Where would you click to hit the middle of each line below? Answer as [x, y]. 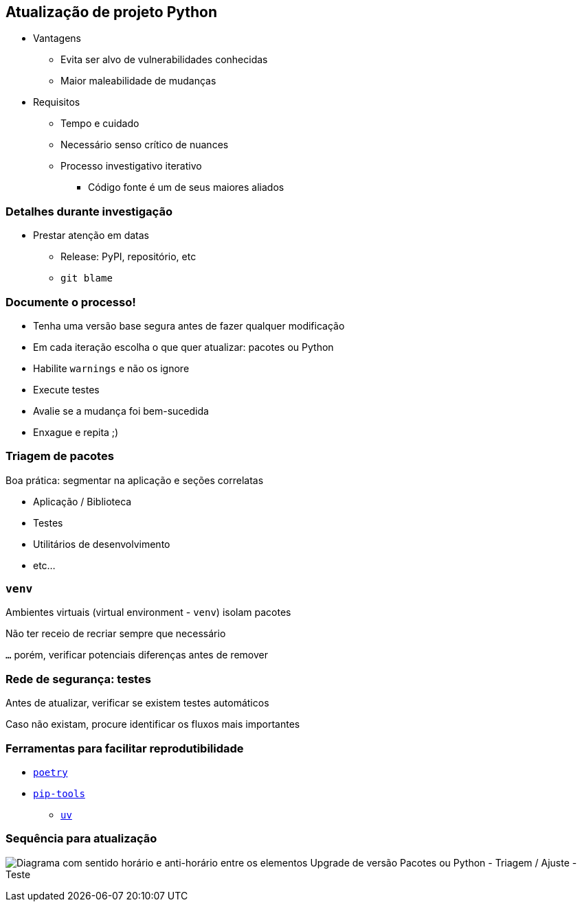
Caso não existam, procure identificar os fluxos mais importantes [153, 724]
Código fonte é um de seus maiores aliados [186, 187]
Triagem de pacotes [60, 456]
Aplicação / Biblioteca [82, 501]
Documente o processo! [71, 302]
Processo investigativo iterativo [131, 166]
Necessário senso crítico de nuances [145, 145]
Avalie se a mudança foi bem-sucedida [121, 411]
